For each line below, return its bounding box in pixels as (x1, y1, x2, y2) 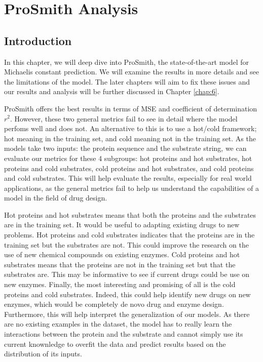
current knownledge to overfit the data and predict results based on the (4, 338, 226, 349)
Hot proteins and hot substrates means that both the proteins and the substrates (4, 209, 256, 220)
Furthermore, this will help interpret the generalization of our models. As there (4, 308, 250, 319)
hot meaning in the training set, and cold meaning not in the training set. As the (4, 133, 256, 143)
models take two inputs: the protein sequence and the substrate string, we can (4, 143, 247, 153)
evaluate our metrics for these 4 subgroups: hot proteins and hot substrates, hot (4, 152, 252, 163)
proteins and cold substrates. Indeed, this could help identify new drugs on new (4, 289, 251, 299)
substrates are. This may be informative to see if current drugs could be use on (4, 269, 250, 279)
